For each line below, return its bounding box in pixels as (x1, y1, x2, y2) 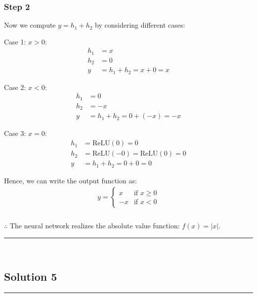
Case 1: (4, 36, 26, 46)
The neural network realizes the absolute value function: (9, 220, 180, 231)
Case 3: (4, 128, 26, 138)
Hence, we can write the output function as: (4, 175, 137, 185)
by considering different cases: (95, 20, 185, 30)
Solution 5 (4, 268, 57, 284)
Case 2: (4, 82, 26, 92)
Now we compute (4, 20, 56, 30)
